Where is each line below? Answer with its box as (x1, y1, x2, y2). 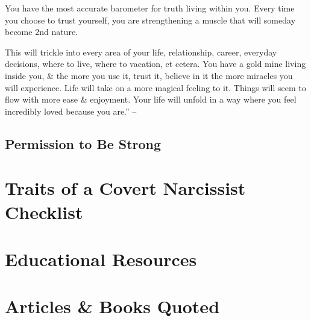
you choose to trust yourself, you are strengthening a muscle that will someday (5, 13, 296, 26)
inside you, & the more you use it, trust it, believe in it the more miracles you (5, 69, 293, 81)
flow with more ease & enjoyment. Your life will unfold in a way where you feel (5, 93, 297, 106)
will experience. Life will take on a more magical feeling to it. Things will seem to (5, 81, 306, 94)
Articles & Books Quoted (5, 294, 220, 319)
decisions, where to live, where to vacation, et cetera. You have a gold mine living (5, 57, 306, 70)
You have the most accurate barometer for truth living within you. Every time (5, 2, 295, 14)
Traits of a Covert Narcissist (5, 176, 246, 200)
